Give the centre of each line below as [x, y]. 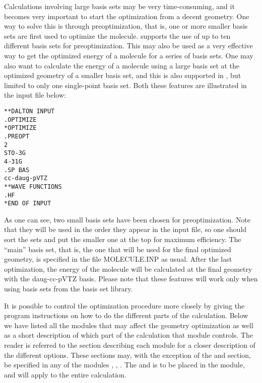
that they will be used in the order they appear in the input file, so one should [125, 229]
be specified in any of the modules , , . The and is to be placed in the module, [124, 365]
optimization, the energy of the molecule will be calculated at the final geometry [128, 269]
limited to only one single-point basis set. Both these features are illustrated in [125, 85]
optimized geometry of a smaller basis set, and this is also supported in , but [123, 75]
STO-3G [15, 153]
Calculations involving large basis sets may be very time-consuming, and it [119, 6]
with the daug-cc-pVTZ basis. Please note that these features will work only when [131, 279]
